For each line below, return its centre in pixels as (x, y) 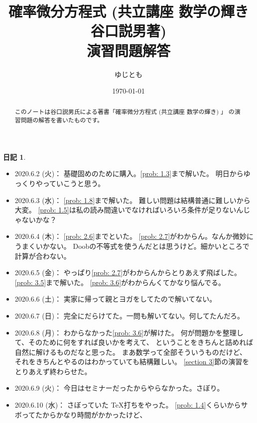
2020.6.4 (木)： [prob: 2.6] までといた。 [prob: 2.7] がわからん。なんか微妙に (134, 236)
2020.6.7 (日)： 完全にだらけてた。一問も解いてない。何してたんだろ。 (129, 315)
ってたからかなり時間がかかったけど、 (84, 414)
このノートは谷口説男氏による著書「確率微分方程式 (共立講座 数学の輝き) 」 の (125, 112)
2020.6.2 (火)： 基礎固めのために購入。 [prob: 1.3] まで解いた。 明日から (129, 173)
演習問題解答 (128, 50)
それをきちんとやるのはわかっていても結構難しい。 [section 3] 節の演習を (132, 362)
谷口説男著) (128, 31)
